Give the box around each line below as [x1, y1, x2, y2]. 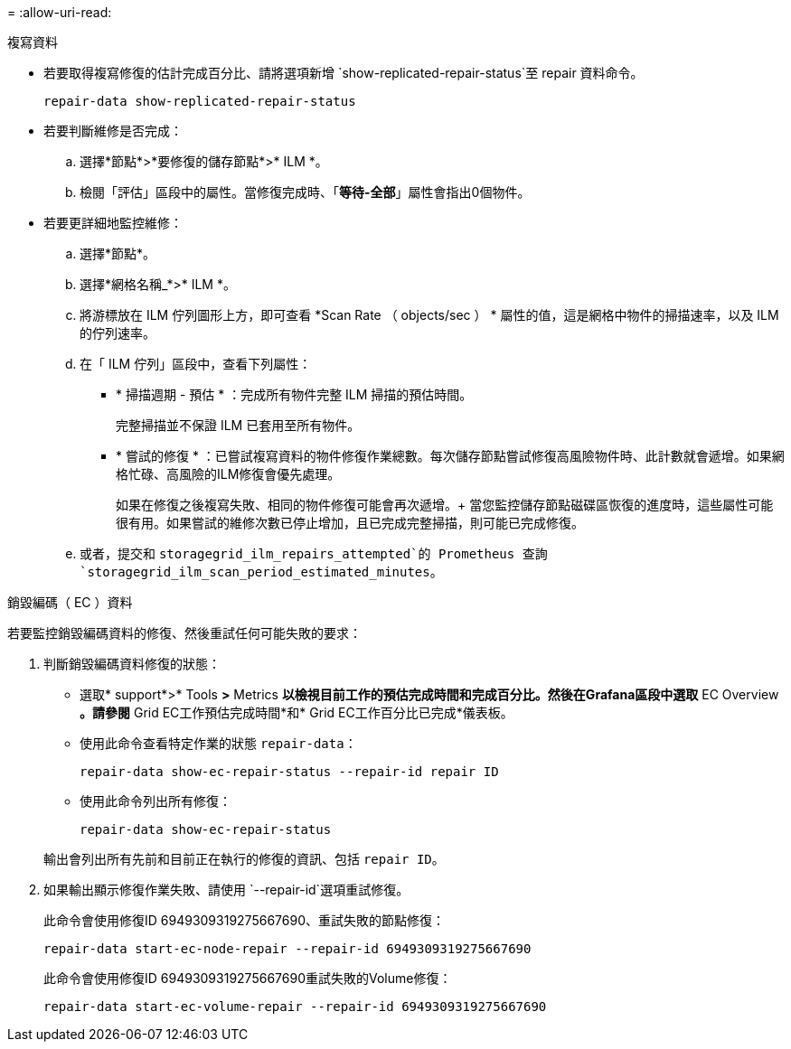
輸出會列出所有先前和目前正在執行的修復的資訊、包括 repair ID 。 [43, 851, 445, 866]
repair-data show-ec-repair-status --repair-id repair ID [80, 764, 499, 779]
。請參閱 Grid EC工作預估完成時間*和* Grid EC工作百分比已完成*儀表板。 [80, 705, 513, 720]
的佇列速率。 [80, 325, 155, 341]
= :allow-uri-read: [7, 5, 112, 20]
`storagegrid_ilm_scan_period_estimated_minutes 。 [80, 564, 443, 579]
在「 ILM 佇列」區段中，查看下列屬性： [80, 356, 312, 371]
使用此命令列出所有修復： [80, 793, 231, 809]
